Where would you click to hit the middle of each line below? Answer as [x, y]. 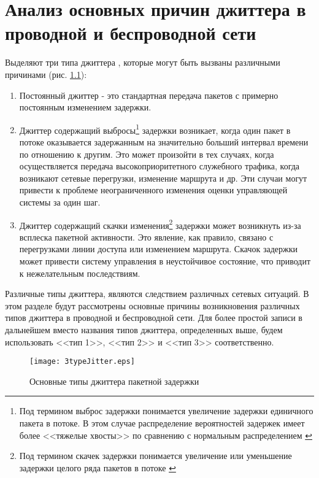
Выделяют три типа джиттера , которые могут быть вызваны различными [143, 62]
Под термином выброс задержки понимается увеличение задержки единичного [166, 411]
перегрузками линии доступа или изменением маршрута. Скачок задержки [158, 249]
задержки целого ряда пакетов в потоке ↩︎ [98, 467]
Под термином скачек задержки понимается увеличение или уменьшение [156, 456]
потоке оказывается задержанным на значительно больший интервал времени [164, 141]
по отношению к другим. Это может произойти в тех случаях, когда [147, 154]
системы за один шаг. [60, 202]
